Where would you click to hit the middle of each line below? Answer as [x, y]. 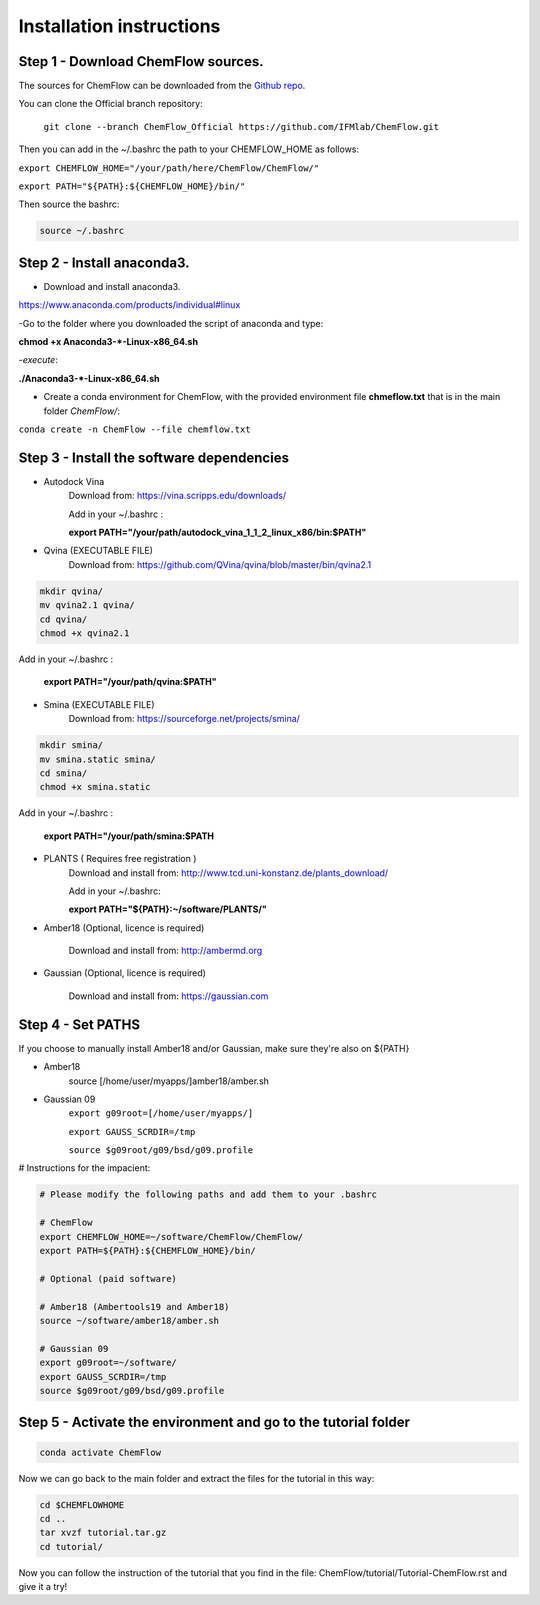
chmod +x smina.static [95, 787]
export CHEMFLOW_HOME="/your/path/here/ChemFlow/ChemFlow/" [169, 168]
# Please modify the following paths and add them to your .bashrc [208, 1194]
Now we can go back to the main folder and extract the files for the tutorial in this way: [196, 1478]
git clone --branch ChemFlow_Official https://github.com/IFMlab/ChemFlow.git [241, 126]
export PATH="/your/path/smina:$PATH [129, 836]
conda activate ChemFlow [100, 1452]
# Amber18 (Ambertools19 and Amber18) [134, 1306]
